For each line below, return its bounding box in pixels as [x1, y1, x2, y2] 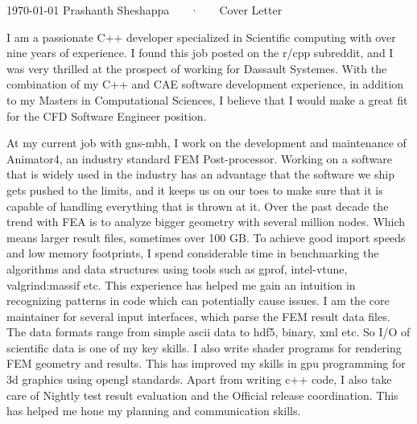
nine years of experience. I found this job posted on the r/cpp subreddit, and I [6, 44, 394, 61]
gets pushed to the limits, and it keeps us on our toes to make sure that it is [6, 181, 383, 198]
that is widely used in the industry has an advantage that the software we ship [6, 166, 394, 183]
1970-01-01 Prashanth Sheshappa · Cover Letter [6, 2, 283, 18]
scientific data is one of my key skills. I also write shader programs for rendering [6, 339, 402, 356]
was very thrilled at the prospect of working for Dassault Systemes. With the [6, 60, 387, 76]
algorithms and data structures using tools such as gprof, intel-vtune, [6, 260, 348, 277]
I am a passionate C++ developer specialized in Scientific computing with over [6, 28, 396, 45]
